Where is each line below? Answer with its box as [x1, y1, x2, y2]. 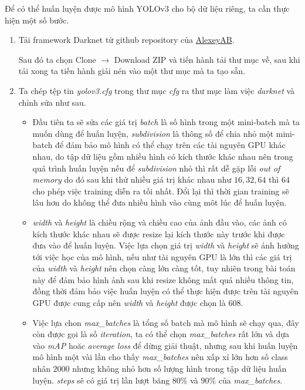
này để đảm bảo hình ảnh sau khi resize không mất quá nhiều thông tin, [32, 273, 294, 285]
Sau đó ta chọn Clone [18, 53, 96, 65]
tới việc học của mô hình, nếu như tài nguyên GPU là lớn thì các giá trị [32, 250, 292, 263]
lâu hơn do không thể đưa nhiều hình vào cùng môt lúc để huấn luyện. [32, 196, 287, 209]
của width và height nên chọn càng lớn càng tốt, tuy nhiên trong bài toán [32, 262, 296, 274]
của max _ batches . [218, 374, 283, 386]
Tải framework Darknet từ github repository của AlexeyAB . [18, 33, 235, 46]
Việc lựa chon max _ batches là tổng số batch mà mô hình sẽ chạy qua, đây [32, 316, 299, 328]
